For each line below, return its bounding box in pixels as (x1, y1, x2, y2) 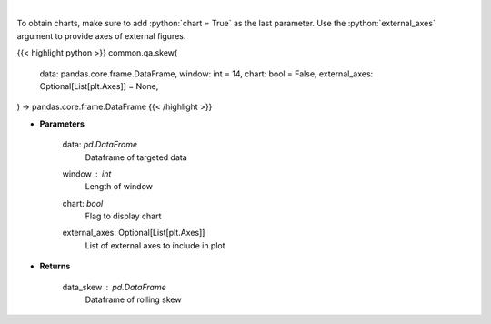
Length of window (85, 181, 154, 192)
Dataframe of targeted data (85, 151, 188, 163)
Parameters (39, 118, 85, 129)
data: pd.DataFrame (62, 139, 138, 150)
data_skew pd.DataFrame (62, 281, 167, 292)
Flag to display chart (85, 210, 162, 222)
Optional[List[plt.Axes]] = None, (39, 80, 159, 91)
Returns (39, 260, 71, 272)
